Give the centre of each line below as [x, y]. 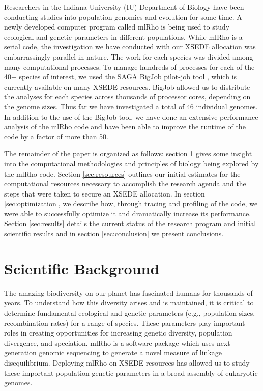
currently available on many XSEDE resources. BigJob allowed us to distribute [127, 86]
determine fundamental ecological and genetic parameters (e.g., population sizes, [130, 312]
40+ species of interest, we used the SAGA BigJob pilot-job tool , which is [121, 77]
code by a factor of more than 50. [56, 136]
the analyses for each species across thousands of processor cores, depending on [127, 96]
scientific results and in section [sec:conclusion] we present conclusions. [114, 233]
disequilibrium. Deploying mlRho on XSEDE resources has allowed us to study [127, 362]
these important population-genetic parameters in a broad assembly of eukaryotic [131, 372]
